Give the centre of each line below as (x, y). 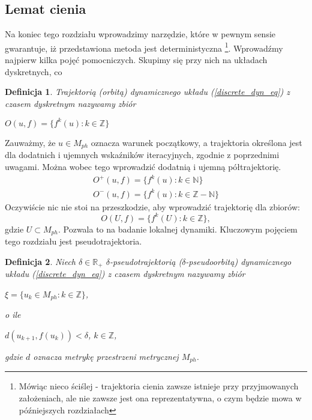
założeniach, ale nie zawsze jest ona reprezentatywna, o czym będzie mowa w (160, 397)
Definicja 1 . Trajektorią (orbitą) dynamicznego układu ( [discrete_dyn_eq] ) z (147, 92)
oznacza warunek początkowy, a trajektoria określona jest (196, 142)
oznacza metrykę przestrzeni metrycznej (106, 356)
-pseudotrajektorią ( (146, 261)
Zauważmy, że (30, 142)
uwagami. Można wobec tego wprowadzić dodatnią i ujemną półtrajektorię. (143, 166)
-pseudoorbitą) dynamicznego (238, 261)
